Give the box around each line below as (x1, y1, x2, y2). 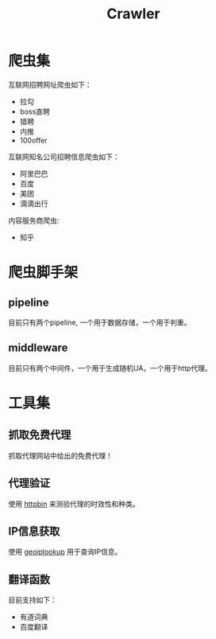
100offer (19, 135, 48, 145)
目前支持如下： (8, 595, 57, 605)
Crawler (106, 5, 160, 23)
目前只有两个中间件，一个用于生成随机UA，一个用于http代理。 (8, 363, 212, 372)
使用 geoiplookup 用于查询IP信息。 (8, 547, 122, 557)
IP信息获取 (8, 524, 60, 538)
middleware (8, 341, 68, 355)
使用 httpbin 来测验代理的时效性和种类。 (8, 499, 141, 508)
